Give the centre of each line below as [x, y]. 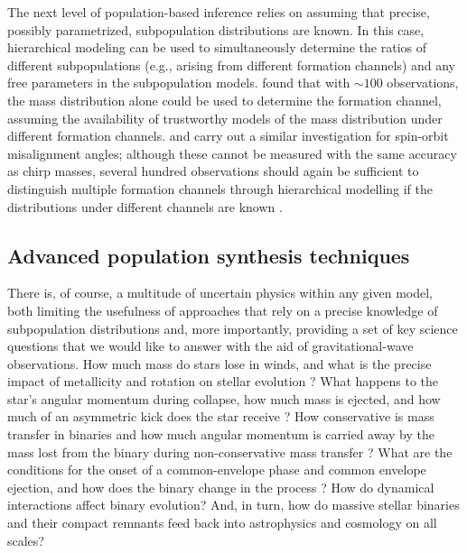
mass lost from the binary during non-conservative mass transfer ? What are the [230, 452]
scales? [26, 540]
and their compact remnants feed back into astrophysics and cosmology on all [222, 523]
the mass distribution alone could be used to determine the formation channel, [224, 100]
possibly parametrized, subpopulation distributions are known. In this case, [216, 29]
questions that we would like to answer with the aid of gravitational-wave [210, 346]
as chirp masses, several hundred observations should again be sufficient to [213, 171]
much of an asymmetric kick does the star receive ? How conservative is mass [221, 416]
